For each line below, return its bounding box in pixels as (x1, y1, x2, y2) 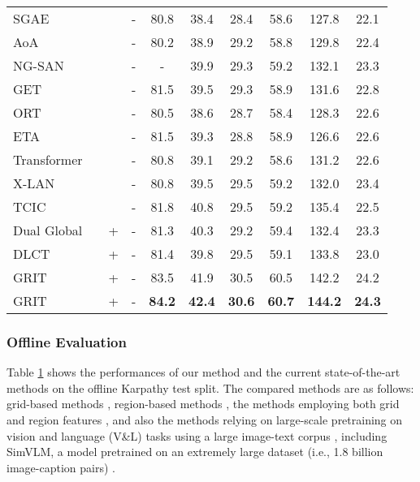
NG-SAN (13, 56, 64, 75)
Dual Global (13, 221, 83, 239)
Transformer (13, 150, 83, 169)
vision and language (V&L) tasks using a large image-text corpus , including (6, 427, 388, 444)
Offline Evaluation (6, 331, 127, 351)
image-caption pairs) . (6, 458, 115, 476)
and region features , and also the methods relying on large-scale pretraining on (6, 411, 403, 428)
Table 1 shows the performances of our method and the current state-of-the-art (6, 364, 401, 381)
